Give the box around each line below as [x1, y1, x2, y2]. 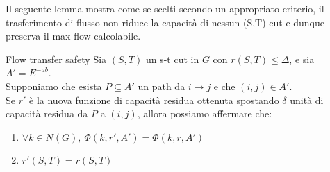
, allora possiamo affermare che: [137, 106, 272, 121]
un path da [138, 78, 185, 93]
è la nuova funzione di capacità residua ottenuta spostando [29, 92, 279, 107]
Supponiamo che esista [6, 78, 102, 93]
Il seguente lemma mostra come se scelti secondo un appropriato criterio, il [6, 1, 324, 15]
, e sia [289, 51, 315, 66]
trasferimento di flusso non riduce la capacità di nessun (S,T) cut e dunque [6, 15, 325, 29]
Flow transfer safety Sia [6, 51, 107, 66]
